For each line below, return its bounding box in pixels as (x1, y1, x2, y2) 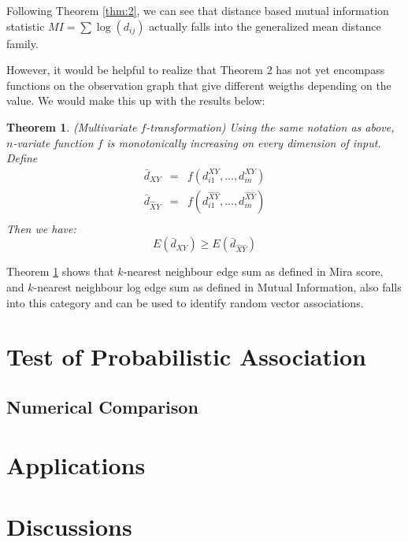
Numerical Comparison (6, 394, 198, 418)
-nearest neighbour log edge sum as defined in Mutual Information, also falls (33, 279, 402, 295)
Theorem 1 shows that (6, 263, 114, 280)
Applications (6, 448, 146, 481)
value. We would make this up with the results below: (6, 92, 265, 109)
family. (6, 35, 39, 51)
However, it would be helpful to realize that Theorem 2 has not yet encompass (6, 61, 385, 78)
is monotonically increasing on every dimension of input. (106, 134, 381, 150)
